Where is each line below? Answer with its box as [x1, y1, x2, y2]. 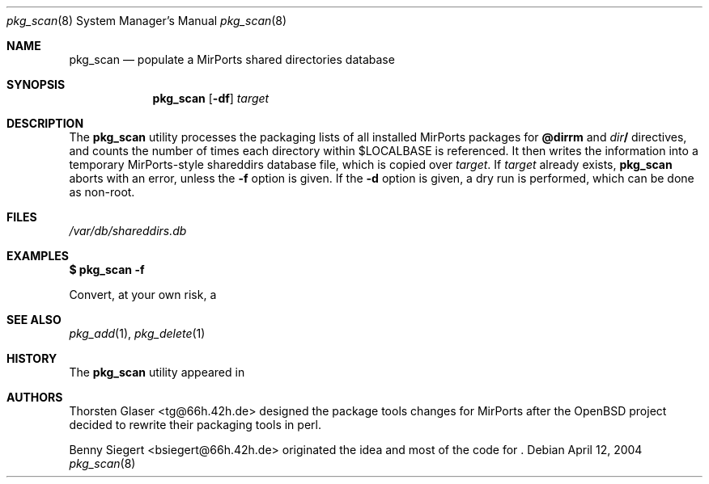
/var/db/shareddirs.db [69, 224, 187, 238]
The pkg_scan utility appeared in [69, 365, 245, 379]
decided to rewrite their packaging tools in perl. [69, 418, 321, 431]
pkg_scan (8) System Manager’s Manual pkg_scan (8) [6, 14, 287, 27]
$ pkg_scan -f [69, 263, 145, 276]
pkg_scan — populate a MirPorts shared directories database [69, 53, 395, 66]
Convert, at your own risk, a [69, 288, 217, 301]
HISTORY [6, 351, 57, 365]
